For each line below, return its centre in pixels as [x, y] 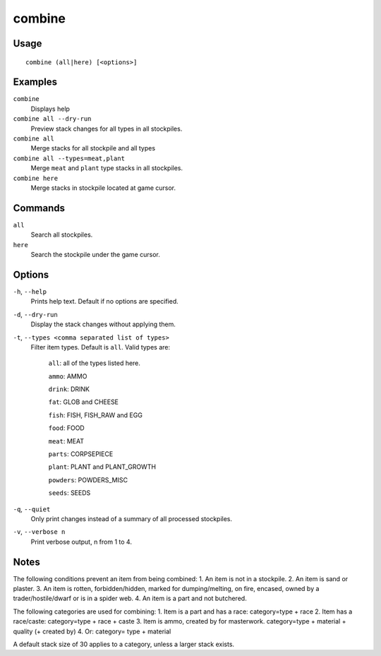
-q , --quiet [32, 509]
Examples [35, 82]
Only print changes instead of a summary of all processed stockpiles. [132, 519]
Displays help [50, 109]
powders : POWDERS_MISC [88, 479]
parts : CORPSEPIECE [81, 454]
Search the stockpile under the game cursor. [95, 255]
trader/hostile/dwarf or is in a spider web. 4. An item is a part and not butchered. [130, 598]
